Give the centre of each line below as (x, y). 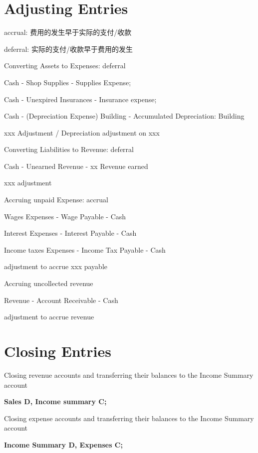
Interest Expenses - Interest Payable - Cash (70, 233)
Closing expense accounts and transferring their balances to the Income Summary (129, 418)
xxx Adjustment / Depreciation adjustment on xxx (82, 132)
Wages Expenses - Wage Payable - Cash (65, 216)
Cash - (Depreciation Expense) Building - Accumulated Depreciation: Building (124, 116)
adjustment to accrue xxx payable (56, 266)
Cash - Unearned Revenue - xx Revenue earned (76, 166)
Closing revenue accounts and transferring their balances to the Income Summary (129, 375)
